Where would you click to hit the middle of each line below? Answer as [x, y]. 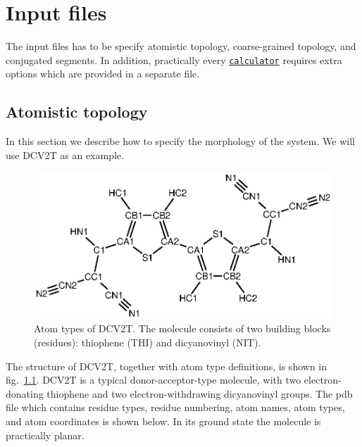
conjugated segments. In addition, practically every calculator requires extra [174, 59]
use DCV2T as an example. [65, 155]
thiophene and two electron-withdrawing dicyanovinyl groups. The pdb [200, 393]
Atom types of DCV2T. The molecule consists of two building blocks [182, 328]
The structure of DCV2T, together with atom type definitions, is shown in [167, 366]
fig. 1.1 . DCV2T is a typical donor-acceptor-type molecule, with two [154, 380]
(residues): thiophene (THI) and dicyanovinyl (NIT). [148, 342]
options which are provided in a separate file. [103, 74]
